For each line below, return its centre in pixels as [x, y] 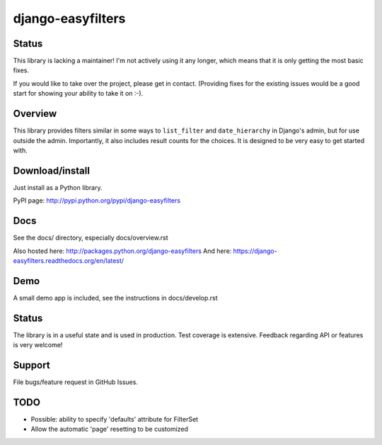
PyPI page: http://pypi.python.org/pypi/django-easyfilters [97, 201]
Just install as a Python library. [58, 187]
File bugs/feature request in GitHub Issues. [75, 382]
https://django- [255, 251]
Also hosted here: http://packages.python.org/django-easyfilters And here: [122, 251]
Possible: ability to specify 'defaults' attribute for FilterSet [114, 419]
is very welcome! [38, 345]
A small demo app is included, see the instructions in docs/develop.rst [116, 298]
